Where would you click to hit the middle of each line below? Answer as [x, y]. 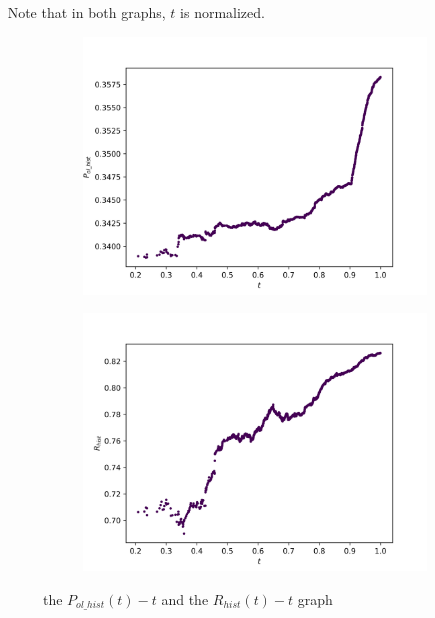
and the [185, 598]
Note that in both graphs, [86, 12]
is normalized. [222, 12]
